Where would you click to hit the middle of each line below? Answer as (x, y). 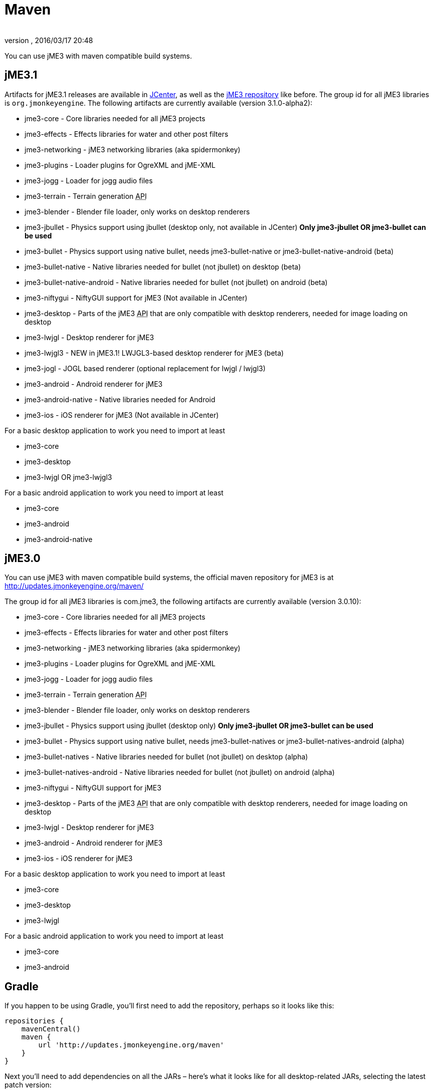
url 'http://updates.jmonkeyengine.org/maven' (131, 1045)
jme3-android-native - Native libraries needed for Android (120, 399)
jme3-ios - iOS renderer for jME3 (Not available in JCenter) (122, 415)
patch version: (28, 1085)
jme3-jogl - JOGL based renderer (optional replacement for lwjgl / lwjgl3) (145, 368)
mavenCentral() (51, 1029)
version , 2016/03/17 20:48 (49, 40)
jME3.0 (23, 559)
